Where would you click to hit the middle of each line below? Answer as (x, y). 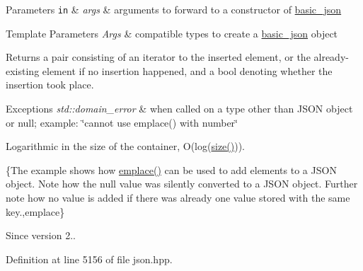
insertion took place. (50, 85)
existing (23, 70)
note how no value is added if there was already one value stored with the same (178, 197)
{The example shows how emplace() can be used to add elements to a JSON (171, 169)
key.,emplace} (35, 211)
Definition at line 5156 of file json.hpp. (89, 259)
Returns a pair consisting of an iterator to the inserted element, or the (158, 57)
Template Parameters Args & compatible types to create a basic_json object (172, 33)
